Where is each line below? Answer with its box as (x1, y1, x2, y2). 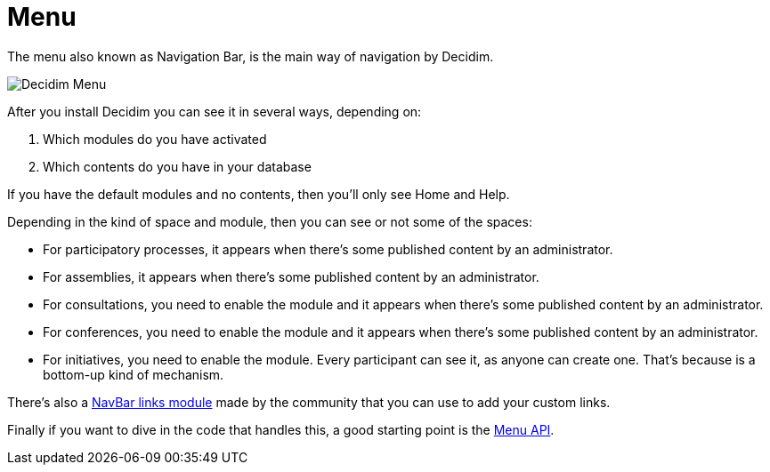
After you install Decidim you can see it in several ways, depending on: (7, 103, 422, 119)
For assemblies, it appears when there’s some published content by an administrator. (43, 268, 539, 284)
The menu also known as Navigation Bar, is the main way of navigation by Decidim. (7, 48, 494, 64)
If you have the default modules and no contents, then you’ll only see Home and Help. (7, 186, 510, 202)
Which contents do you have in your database (43, 158, 312, 174)
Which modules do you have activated (43, 131, 267, 147)
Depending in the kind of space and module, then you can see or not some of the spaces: (7, 213, 532, 229)
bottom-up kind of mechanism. (43, 366, 224, 382)
